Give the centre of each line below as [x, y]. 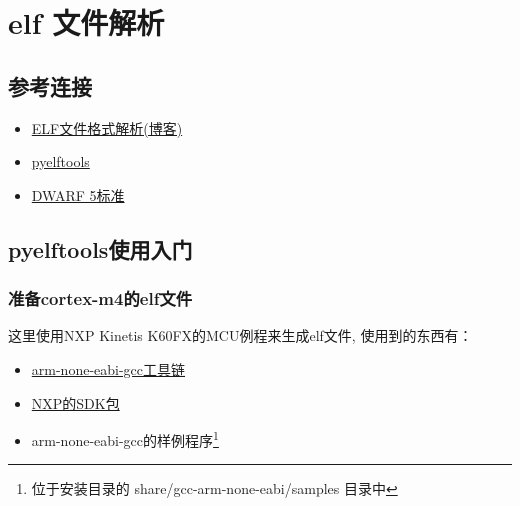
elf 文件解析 [86, 22]
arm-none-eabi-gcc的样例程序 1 [125, 438]
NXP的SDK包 [75, 402]
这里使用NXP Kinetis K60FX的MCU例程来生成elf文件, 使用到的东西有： [240, 335]
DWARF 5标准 [78, 194]
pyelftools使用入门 [100, 248]
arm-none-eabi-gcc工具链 [108, 368]
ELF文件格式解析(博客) [107, 127]
